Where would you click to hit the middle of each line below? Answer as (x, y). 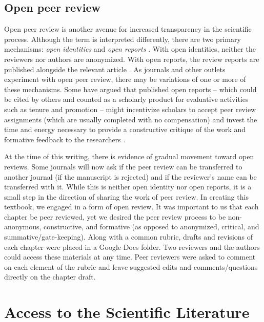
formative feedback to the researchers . (65, 139)
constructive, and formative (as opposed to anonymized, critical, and (151, 227)
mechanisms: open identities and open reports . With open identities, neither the (130, 49)
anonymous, (23, 227)
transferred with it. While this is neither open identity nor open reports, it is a (128, 187)
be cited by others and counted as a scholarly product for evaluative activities (126, 99)
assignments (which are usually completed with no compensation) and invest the (131, 119)
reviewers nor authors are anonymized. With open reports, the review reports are (132, 59)
